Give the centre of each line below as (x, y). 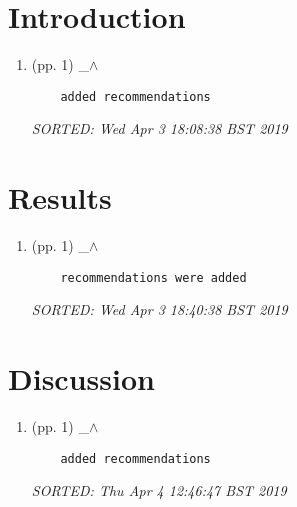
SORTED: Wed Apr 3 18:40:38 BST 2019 (159, 309)
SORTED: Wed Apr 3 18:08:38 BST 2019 (159, 128)
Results (60, 197)
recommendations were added (153, 277)
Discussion (81, 378)
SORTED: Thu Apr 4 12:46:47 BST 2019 (159, 490)
